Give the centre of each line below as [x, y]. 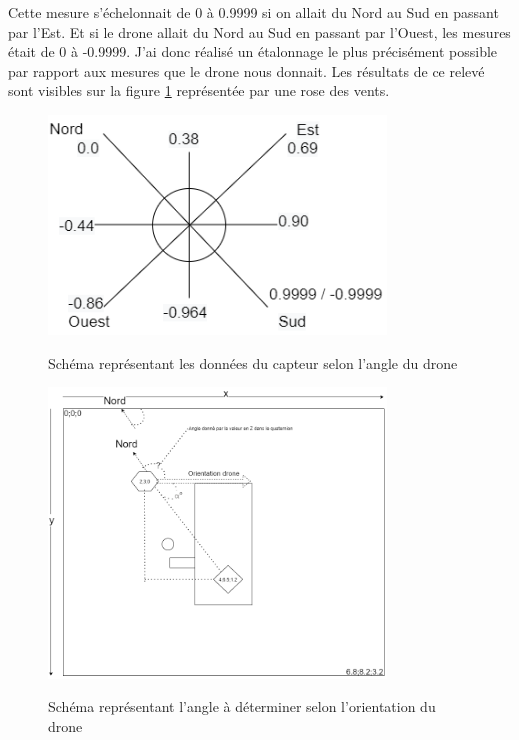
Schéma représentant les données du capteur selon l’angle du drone [253, 362]
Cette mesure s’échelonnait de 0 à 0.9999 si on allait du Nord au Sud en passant [253, 12]
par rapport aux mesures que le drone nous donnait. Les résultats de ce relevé [246, 70]
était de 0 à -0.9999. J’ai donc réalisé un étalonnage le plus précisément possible [253, 51]
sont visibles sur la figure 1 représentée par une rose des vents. [199, 90]
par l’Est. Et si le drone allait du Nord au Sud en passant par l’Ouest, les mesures [259, 31]
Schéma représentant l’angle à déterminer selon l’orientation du [242, 706]
